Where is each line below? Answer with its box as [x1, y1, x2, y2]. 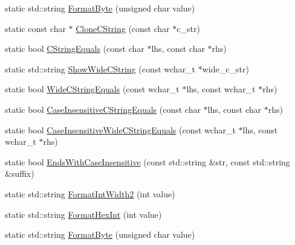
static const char [5, 22, 66, 34]
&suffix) [5, 167, 34, 180]
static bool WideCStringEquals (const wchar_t [5, 83, 180, 95]
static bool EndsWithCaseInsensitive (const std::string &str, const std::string [5, 155, 290, 168]
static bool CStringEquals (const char [5, 42, 144, 55]
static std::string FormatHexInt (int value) [5, 208, 162, 220]
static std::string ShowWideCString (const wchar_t [5, 62, 196, 75]
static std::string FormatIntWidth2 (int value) [5, 187, 175, 200]
